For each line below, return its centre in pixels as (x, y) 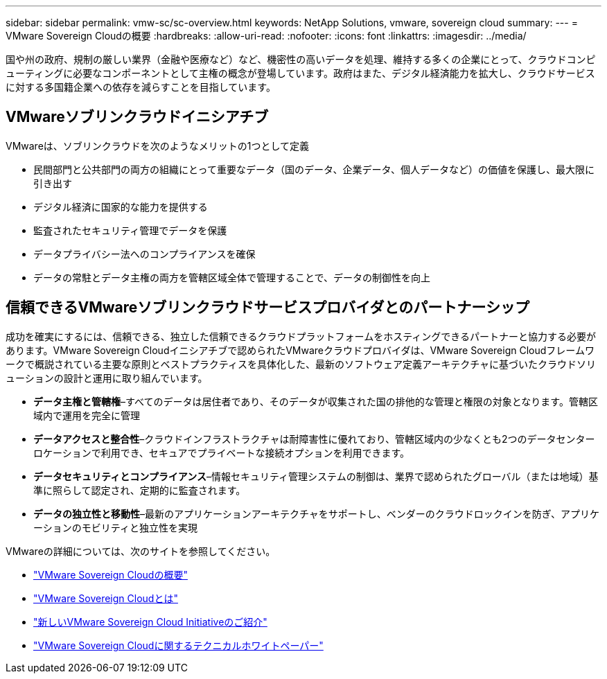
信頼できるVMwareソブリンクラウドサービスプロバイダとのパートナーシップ (267, 308)
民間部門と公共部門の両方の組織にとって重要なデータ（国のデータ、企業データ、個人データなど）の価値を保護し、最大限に (314, 169)
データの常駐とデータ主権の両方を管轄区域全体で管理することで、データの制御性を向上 (232, 277)
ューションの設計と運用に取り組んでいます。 (107, 378)
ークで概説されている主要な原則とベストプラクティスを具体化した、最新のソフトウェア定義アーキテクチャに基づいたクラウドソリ (301, 364)
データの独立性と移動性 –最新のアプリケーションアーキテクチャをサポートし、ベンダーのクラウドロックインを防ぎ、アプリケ (317, 513)
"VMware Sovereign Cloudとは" (106, 598)
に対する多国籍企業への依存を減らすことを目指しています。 (141, 87)
